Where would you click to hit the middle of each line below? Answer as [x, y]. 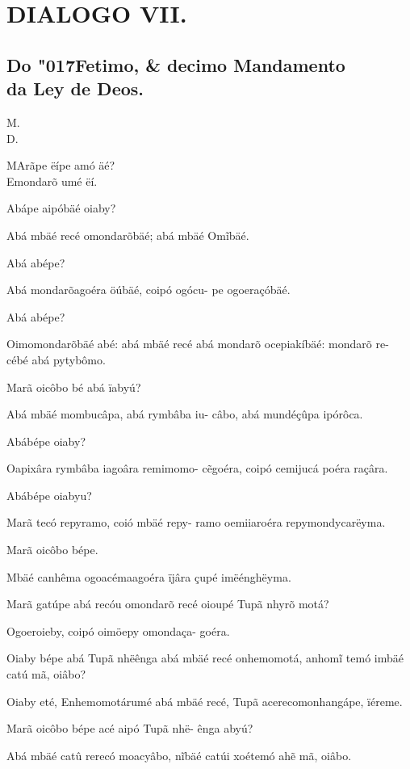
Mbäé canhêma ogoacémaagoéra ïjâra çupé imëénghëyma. [149, 576]
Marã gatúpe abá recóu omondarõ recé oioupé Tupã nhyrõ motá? [168, 604]
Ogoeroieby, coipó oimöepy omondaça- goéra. [118, 630]
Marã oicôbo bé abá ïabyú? [74, 387]
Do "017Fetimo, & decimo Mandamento [176, 64]
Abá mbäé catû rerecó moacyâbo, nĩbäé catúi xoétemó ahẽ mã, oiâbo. [179, 755]
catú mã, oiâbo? [46, 674]
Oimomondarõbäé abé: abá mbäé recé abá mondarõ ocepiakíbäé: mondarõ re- [198, 344]
